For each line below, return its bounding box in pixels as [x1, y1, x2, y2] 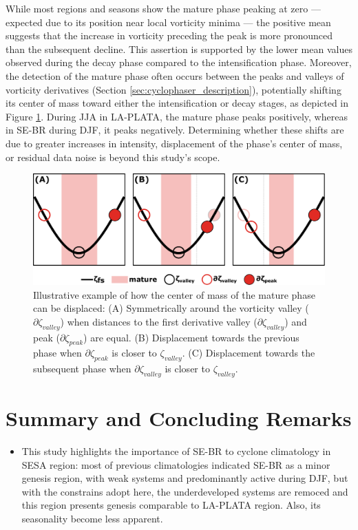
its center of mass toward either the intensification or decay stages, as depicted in [6, 96, 349, 110]
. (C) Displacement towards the [182, 346, 315, 360]
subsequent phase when [33, 361, 131, 376]
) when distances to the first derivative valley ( [60, 314, 257, 328]
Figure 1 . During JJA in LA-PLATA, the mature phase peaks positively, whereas [6, 109, 348, 123]
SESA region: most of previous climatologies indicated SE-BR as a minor [21, 457, 330, 471]
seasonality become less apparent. [21, 511, 163, 526]
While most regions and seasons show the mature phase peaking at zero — [6, 1, 321, 15]
